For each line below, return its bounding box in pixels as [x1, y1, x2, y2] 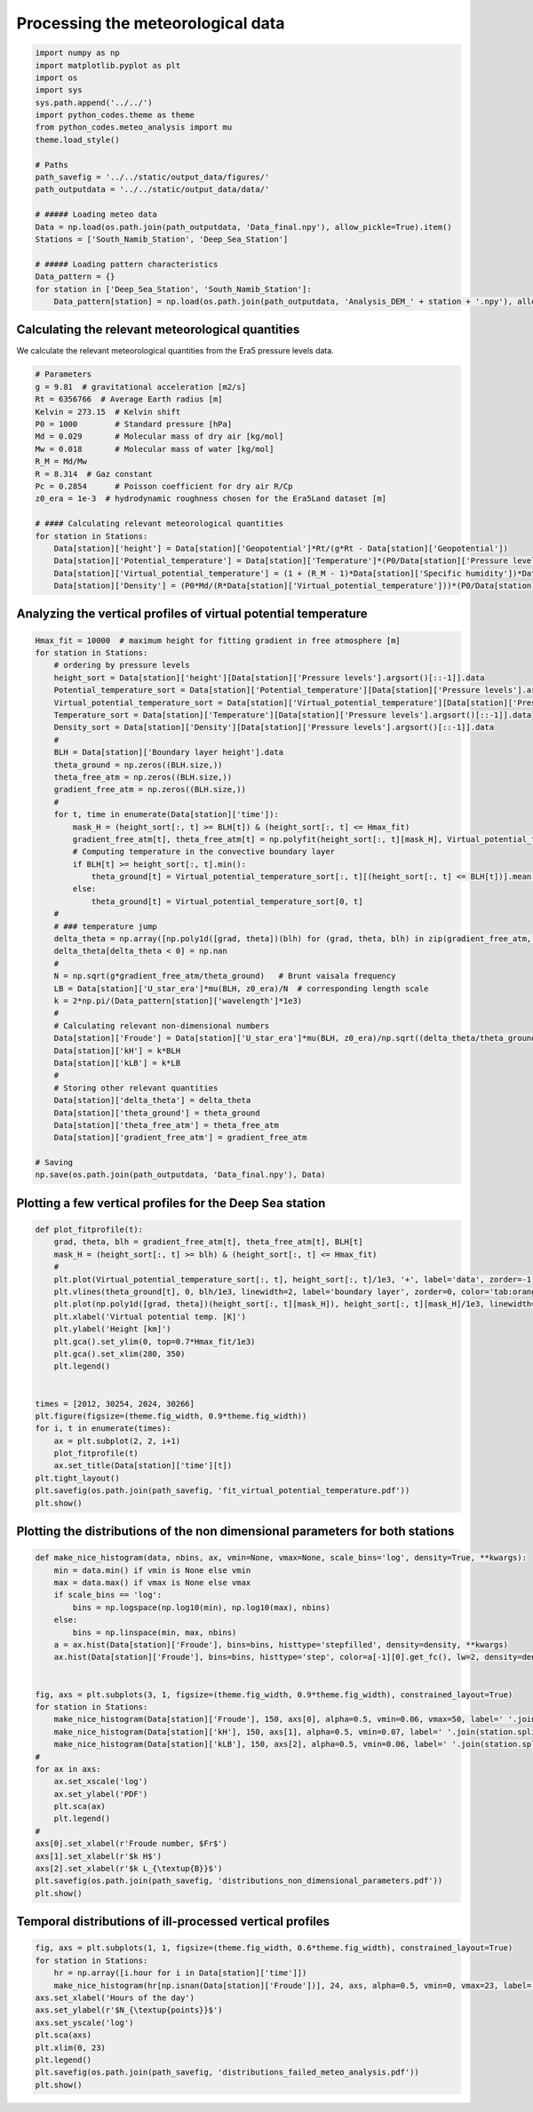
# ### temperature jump [53, 921, 157, 932]
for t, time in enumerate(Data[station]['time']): [53, 809, 279, 820]
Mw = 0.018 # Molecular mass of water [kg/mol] [35, 444, 274, 454]
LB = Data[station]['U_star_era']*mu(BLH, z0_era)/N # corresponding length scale [53, 983, 429, 994]
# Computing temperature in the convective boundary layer [72, 846, 336, 857]
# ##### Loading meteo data [35, 210, 157, 219]
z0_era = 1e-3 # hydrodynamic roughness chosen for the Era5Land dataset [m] [35, 494, 386, 504]
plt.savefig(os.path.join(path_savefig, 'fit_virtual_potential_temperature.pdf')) [35, 1486, 410, 1496]
